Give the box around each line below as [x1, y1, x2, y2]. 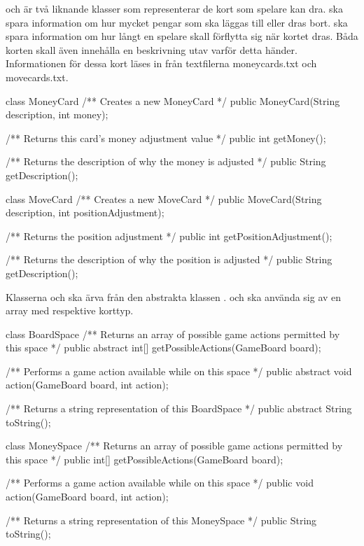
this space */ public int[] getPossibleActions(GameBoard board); [6, 451, 283, 466]
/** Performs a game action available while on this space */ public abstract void [6, 363, 352, 378]
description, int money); [6, 107, 108, 122]
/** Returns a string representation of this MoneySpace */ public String [6, 512, 317, 527]
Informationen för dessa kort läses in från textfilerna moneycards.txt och [6, 56, 317, 71]
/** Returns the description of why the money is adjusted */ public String [6, 154, 326, 169]
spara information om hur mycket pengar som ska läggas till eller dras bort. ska [6, 15, 348, 29]
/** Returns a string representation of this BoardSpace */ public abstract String [6, 401, 352, 416]
